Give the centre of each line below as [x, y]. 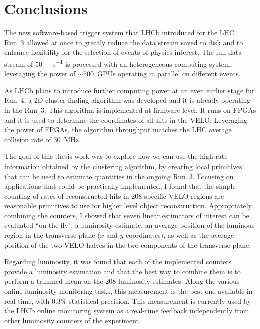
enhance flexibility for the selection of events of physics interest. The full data [123, 52]
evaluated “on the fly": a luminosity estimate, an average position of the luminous [129, 225]
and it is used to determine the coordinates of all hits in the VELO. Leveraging [126, 120]
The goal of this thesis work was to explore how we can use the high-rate [116, 156]
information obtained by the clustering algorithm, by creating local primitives [123, 166]
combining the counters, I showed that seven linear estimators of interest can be [127, 215]
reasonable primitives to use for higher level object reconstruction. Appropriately [128, 205]
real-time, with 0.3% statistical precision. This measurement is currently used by [128, 301]
